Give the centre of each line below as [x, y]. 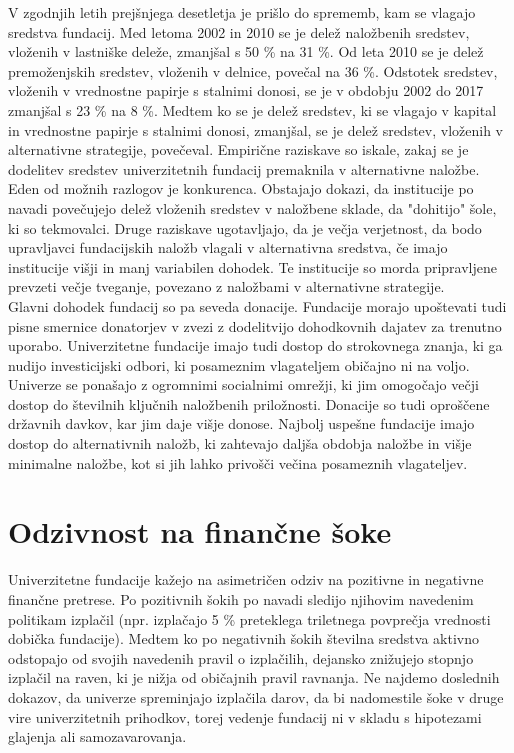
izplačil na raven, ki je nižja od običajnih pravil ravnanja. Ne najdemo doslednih [254, 677]
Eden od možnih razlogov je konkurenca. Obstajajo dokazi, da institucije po [241, 188]
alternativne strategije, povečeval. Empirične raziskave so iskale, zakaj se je [238, 149]
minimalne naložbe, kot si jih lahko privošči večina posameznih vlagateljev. [238, 462]
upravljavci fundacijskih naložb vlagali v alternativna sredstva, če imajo [228, 247]
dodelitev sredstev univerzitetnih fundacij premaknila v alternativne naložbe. [244, 168]
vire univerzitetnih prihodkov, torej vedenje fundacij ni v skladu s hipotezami [245, 716]
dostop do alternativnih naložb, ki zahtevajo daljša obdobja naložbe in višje [240, 443]
